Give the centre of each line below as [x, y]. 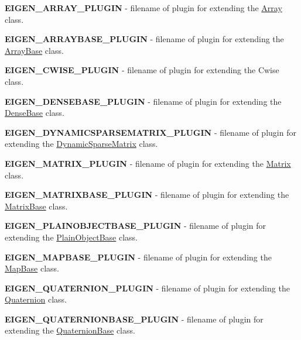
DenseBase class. [35, 113]
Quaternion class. [36, 299]
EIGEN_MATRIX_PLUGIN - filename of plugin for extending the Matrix [148, 163]
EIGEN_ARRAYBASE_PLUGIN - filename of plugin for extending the [144, 39]
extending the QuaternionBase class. [70, 330]
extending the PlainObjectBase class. [71, 237]
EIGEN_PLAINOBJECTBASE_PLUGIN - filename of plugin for [136, 226]
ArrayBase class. [34, 50]
